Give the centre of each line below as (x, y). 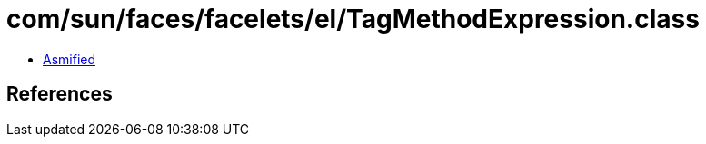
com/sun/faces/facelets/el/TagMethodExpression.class (353, 19)
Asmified (70, 59)
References (60, 94)
